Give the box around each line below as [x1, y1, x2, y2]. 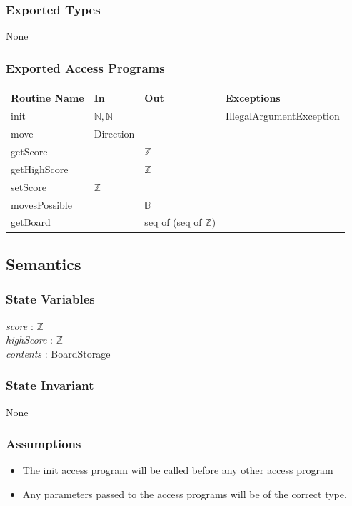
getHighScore [11, 161, 69, 176]
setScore [11, 179, 46, 194]
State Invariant [6, 376, 94, 394]
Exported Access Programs [6, 58, 165, 76]
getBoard [11, 215, 51, 229]
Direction [94, 126, 135, 141]
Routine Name [11, 90, 84, 105]
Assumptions [6, 435, 81, 453]
